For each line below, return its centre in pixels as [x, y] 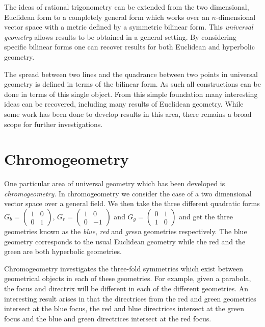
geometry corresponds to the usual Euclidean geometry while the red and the [125, 241]
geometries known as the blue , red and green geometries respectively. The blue [126, 231]
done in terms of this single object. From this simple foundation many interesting [131, 94]
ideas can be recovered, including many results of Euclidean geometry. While [124, 104]
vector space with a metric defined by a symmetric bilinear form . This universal [129, 27]
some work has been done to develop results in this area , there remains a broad [128, 114]
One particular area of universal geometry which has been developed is [115, 183]
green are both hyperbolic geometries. [63, 251]
